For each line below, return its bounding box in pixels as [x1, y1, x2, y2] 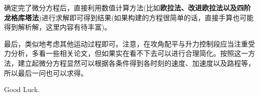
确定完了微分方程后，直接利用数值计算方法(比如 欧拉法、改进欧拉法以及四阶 [4, 2, 251, 12]
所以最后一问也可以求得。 [4, 67, 88, 78]
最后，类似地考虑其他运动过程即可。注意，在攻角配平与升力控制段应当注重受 [4, 38, 255, 48]
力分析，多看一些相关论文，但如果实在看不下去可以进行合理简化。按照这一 [4, 48, 248, 58]
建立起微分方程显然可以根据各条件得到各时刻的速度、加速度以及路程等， [17, 57, 255, 68]
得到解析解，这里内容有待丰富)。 [4, 22, 112, 32]
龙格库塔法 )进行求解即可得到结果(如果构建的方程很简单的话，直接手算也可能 [4, 12, 254, 22]
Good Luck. [4, 84, 40, 95]
